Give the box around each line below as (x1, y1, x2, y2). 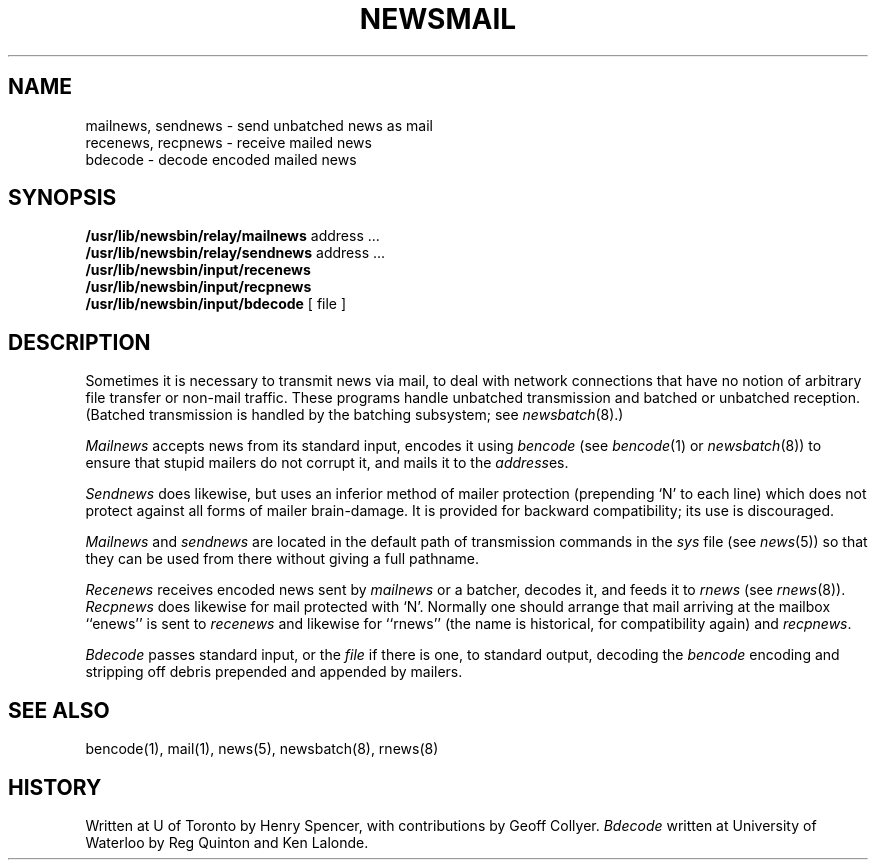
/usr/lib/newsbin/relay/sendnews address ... (85, 244, 386, 262)
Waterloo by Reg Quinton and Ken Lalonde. (85, 833, 369, 851)
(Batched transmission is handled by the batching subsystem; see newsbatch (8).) (85, 406, 624, 424)
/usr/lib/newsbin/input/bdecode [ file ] (85, 295, 347, 313)
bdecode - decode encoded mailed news (85, 150, 357, 168)
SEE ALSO (8, 697, 110, 723)
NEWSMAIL (359, 2, 517, 36)
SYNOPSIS (8, 185, 117, 211)
